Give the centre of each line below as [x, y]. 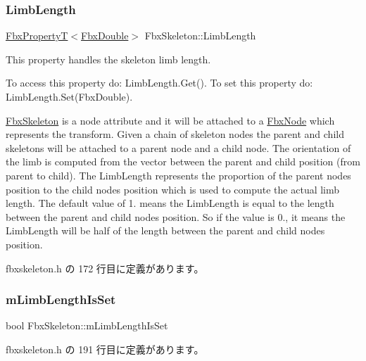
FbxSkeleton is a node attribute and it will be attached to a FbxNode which [170, 120]
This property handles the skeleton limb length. [108, 59]
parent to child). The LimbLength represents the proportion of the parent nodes [178, 175]
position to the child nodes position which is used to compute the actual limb [173, 189]
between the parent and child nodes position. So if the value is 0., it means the [176, 216]
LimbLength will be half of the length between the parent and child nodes [165, 230]
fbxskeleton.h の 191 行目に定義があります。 [105, 349]
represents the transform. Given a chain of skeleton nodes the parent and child [175, 134]
